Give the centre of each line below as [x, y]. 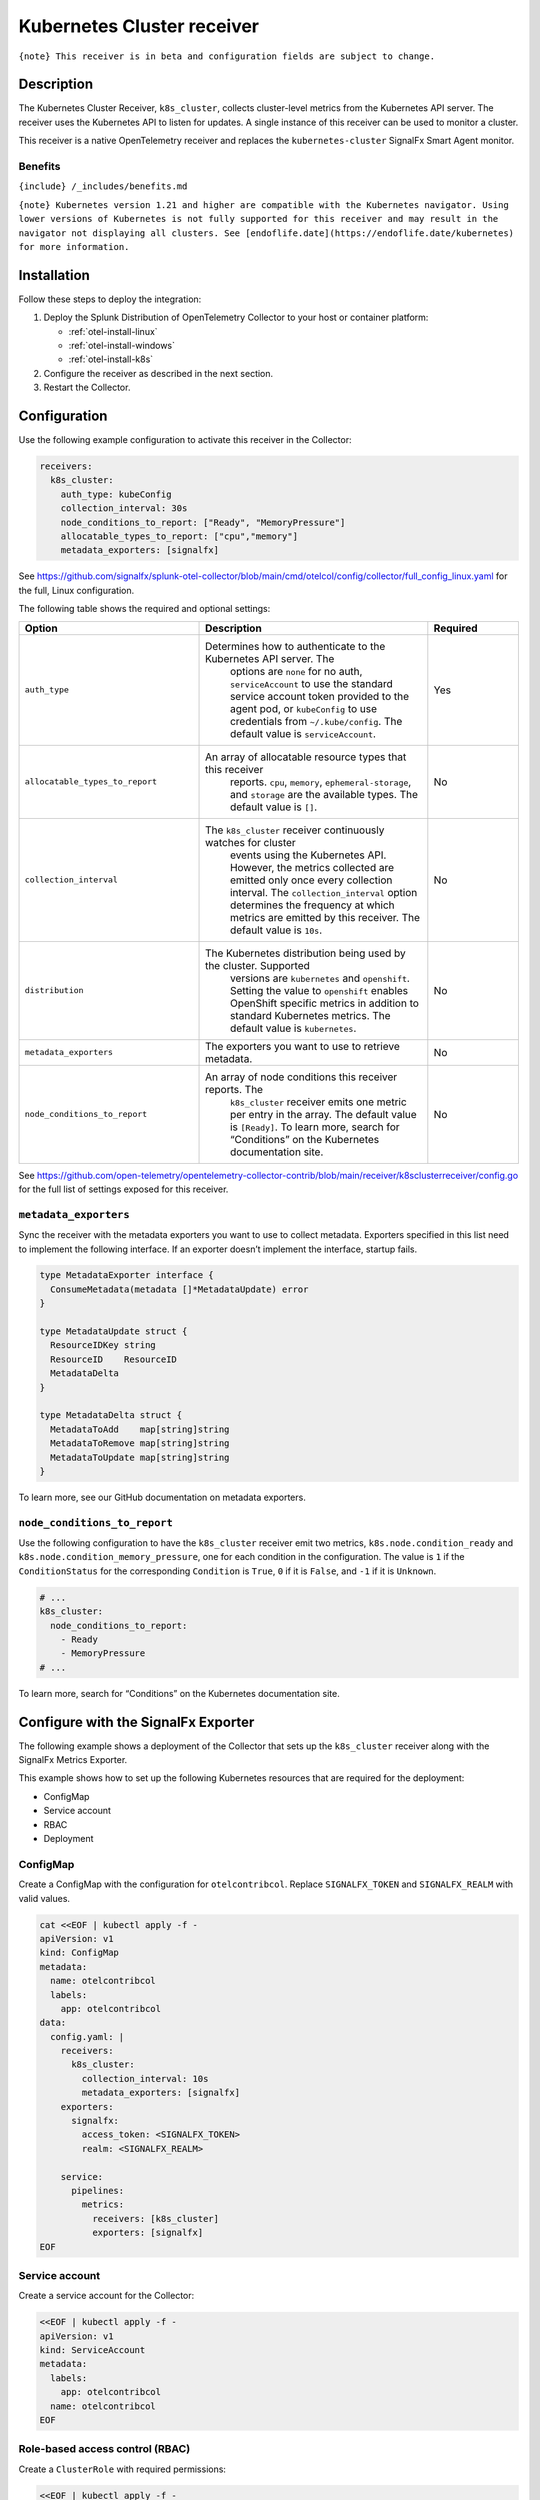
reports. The [234, 1089]
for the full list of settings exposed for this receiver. [123, 1189]
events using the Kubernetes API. [308, 855]
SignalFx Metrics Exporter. [73, 1760]
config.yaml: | [87, 2036]
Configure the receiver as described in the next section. [158, 373]
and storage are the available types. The [324, 794]
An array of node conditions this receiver [301, 1077]
